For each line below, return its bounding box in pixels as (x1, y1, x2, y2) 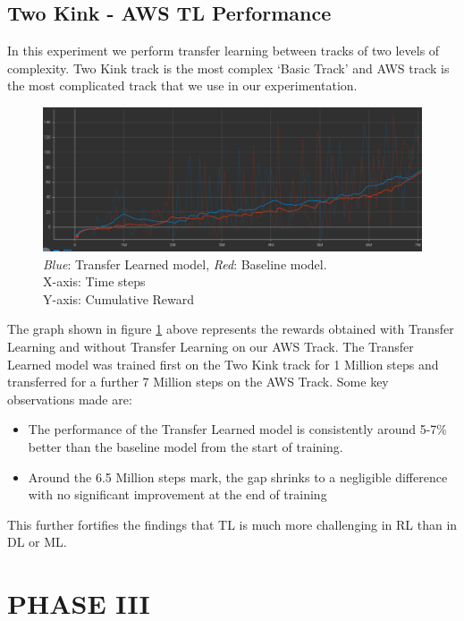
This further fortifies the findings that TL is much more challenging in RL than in (7, 515, 458, 533)
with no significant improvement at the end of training (28, 485, 327, 504)
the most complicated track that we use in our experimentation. (7, 76, 358, 95)
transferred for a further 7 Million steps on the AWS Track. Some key (7, 372, 389, 391)
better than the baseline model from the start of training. (28, 437, 343, 455)
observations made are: (7, 389, 132, 408)
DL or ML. (7, 532, 67, 551)
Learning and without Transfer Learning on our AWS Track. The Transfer (7, 337, 414, 356)
